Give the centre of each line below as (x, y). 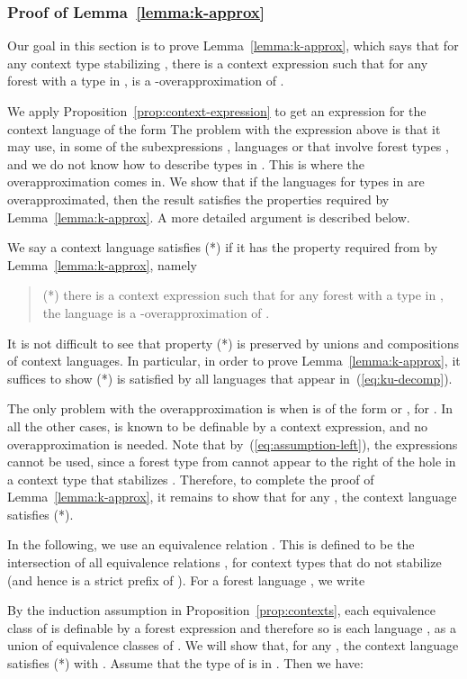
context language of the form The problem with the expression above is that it (224, 128)
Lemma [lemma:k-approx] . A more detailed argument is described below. (209, 217)
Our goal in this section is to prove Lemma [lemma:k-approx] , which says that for (233, 45)
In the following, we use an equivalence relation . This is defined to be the (211, 544)
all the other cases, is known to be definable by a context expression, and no (218, 426)
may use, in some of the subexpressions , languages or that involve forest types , (228, 146)
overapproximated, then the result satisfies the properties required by (198, 199)
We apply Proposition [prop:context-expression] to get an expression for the (217, 111)
